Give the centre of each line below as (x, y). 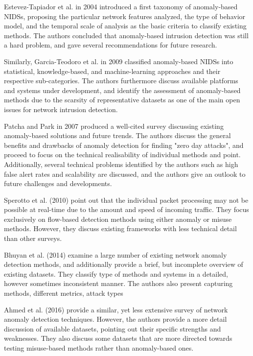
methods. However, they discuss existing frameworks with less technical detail (120, 228)
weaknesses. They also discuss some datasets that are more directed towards (118, 338)
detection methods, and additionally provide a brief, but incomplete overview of (124, 264)
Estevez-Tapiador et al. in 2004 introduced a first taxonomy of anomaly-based (121, 6)
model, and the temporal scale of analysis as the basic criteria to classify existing (125, 26)
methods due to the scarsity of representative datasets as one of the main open (122, 100)
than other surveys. (33, 238)
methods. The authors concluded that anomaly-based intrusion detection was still (126, 35)
